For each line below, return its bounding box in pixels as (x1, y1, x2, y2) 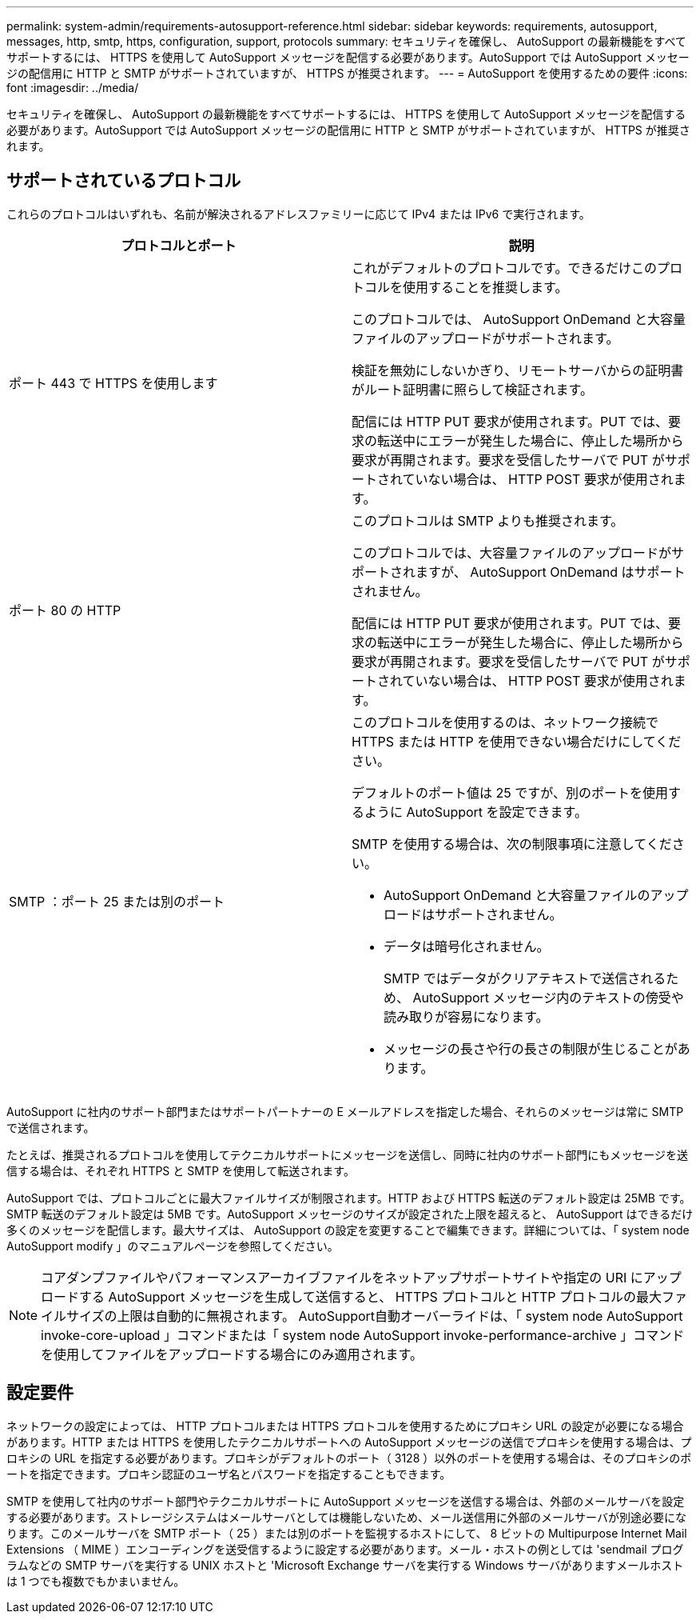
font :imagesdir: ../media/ (6, 81, 139, 94)
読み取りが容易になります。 (384, 1008, 549, 1025)
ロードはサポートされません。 (384, 906, 563, 922)
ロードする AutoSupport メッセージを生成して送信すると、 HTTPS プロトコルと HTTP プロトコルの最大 (41, 1288, 662, 1305)
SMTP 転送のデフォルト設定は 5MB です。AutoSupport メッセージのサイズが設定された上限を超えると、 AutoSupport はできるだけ (6, 1206, 694, 1221)
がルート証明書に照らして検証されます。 (352, 381, 593, 398)
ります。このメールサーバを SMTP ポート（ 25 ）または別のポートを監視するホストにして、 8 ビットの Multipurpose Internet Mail (6, 1526, 687, 1540)
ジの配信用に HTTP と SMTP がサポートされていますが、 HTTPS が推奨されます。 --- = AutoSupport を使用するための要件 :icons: (6, 66, 688, 80)
